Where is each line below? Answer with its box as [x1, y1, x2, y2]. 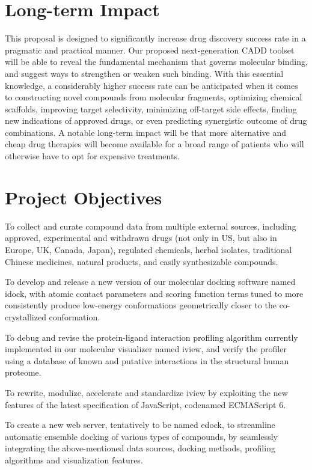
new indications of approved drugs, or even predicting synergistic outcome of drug [5, 114, 307, 127]
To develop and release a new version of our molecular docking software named [5, 275, 296, 288]
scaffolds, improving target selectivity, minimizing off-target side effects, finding [5, 102, 297, 115]
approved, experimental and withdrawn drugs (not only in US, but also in [5, 231, 277, 244]
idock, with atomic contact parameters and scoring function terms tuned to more [5, 287, 304, 299]
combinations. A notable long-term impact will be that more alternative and [5, 126, 287, 138]
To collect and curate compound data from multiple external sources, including [5, 219, 296, 232]
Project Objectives [5, 185, 162, 209]
